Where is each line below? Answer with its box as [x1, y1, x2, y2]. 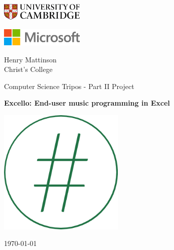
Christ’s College [4, 64, 53, 74]
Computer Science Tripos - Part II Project [4, 80, 134, 91]
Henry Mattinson [4, 54, 57, 64]
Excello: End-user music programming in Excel [4, 98, 170, 108]
